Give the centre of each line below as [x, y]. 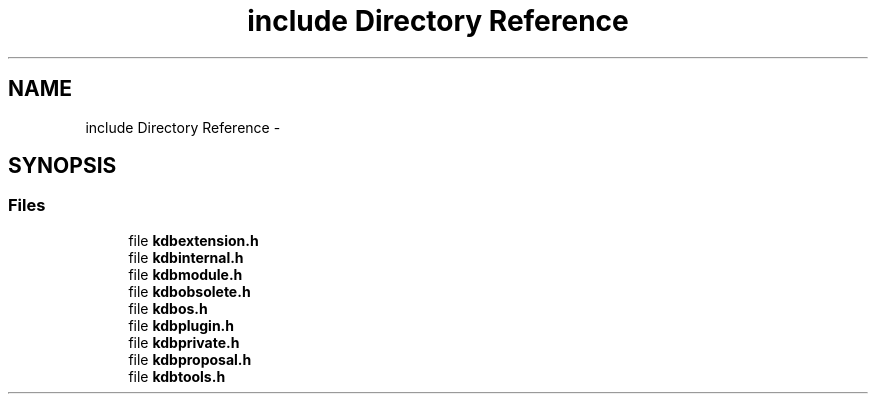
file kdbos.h [168, 308]
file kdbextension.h [193, 240]
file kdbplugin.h [181, 325]
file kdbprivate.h [184, 342]
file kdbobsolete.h [189, 291]
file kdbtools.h [177, 376]
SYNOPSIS [62, 166]
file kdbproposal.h [190, 359]
